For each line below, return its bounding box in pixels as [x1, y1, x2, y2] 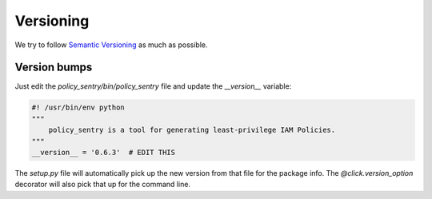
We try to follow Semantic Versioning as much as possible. [14, 40, 208, 50]
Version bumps [14, 61, 93, 74]
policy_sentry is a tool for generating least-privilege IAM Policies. [48, 125, 336, 135]
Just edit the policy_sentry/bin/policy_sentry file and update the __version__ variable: [14, 82, 292, 91]
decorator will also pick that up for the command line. [14, 180, 191, 189]
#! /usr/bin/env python [31, 103, 126, 112]
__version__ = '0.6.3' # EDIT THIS [31, 148, 176, 157]
